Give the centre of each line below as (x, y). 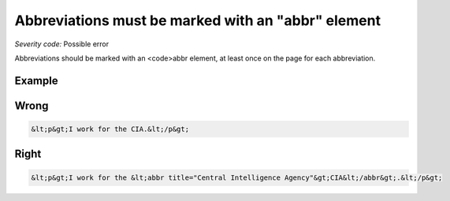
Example (36, 80)
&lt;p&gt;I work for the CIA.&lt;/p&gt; (110, 129)
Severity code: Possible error (62, 44)
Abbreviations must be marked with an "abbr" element (198, 20)
